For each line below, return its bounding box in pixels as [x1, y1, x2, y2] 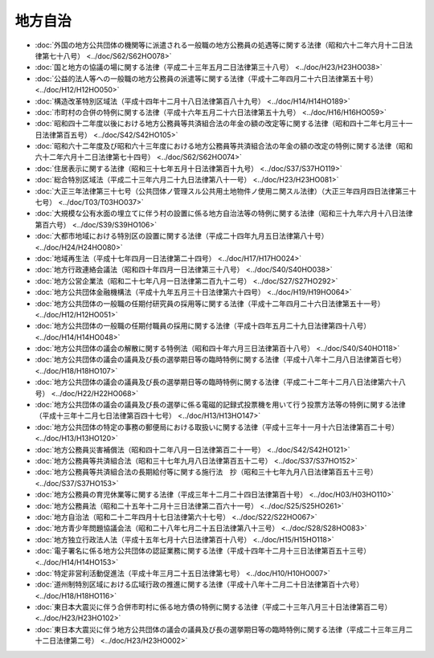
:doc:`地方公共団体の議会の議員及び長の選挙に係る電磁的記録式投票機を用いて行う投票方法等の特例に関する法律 [35, 400, 406, 410]
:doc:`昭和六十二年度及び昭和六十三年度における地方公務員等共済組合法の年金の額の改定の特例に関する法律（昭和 [35, 141, 413, 151]
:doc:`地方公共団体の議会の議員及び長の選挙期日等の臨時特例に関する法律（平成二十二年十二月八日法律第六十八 [35, 378, 406, 387]
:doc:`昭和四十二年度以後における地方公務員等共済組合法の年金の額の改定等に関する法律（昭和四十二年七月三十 [35, 119, 406, 129]
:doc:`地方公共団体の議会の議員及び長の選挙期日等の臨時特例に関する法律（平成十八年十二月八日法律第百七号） [35, 354, 406, 365]
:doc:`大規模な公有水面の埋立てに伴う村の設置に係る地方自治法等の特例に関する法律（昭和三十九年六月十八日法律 [35, 209, 413, 219]
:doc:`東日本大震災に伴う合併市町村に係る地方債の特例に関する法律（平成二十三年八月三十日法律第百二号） [35, 603, 392, 612]
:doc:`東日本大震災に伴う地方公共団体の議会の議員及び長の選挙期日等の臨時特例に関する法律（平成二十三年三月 [35, 624, 406, 634]
